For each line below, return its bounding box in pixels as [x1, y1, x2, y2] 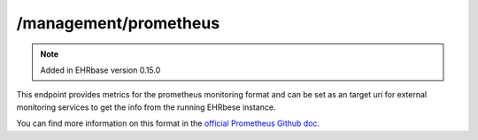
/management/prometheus [16, 13, 220, 33]
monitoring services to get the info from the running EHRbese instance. [16, 102, 276, 113]
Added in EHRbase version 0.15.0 [40, 65, 161, 75]
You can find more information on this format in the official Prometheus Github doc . [16, 118, 320, 128]
